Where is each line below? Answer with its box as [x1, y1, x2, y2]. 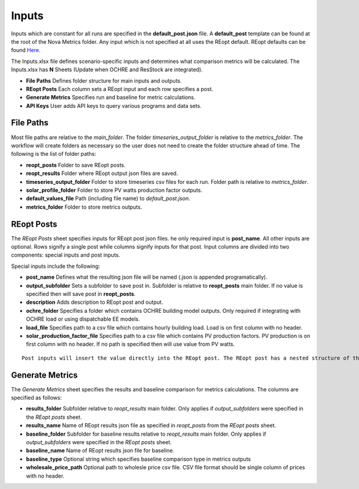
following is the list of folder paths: [11, 150, 96, 158]
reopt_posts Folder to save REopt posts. [26, 161, 126, 168]
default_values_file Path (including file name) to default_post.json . [26, 195, 191, 202]
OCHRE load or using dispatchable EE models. [26, 315, 140, 323]
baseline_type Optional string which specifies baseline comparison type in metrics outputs [26, 455, 251, 463]
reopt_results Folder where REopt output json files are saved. [26, 170, 178, 177]
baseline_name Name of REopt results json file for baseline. [26, 447, 175, 454]
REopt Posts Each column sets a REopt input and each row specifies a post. [26, 85, 214, 92]
